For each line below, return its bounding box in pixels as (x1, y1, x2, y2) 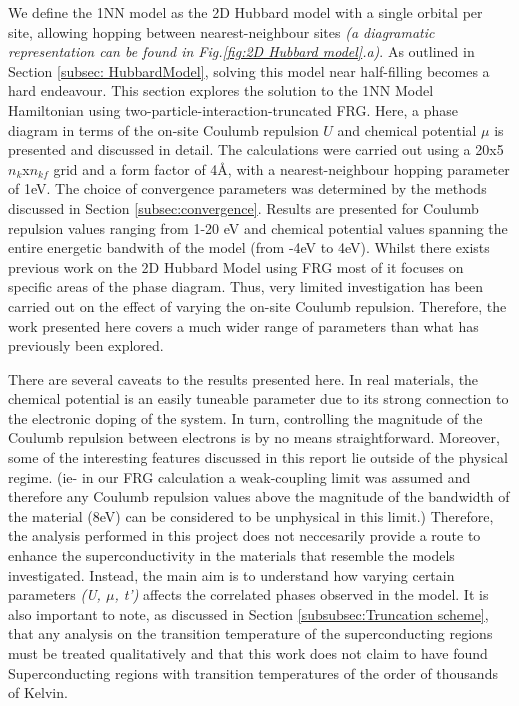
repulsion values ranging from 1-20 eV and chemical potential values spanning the (8, 217, 508, 238)
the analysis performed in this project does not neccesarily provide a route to (8, 525, 481, 546)
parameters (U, (8, 584, 101, 605)
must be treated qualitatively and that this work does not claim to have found (8, 643, 488, 663)
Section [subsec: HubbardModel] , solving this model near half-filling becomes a (8, 60, 490, 81)
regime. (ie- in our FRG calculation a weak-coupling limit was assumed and (8, 466, 471, 487)
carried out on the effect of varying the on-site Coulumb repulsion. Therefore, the (8, 295, 507, 316)
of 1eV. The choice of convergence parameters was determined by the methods (8, 178, 487, 199)
